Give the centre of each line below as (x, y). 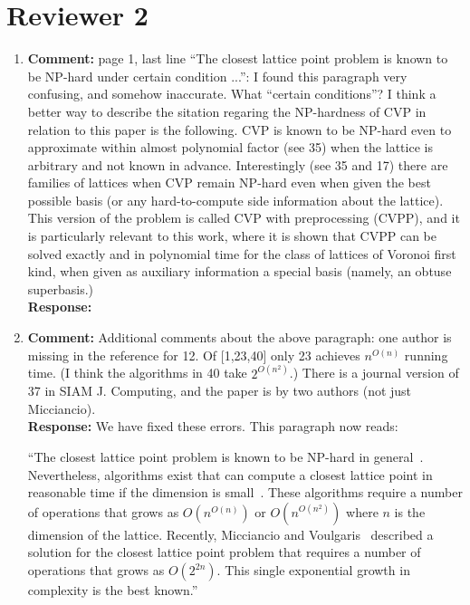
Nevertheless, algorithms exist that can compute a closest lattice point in (230, 474)
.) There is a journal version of (374, 373)
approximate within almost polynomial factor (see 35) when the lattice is (230, 147)
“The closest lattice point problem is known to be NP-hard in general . (225, 457)
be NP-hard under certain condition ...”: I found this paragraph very (217, 76)
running (426, 355)
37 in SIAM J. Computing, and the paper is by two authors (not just (220, 391)
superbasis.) (61, 288)
